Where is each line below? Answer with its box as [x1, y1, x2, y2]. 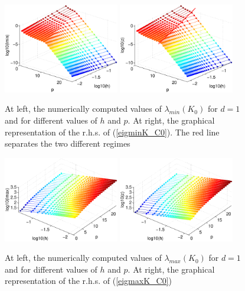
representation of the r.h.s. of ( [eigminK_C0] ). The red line [5, 125, 220, 138]
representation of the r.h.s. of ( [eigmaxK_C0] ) [5, 274, 172, 287]
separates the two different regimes [5, 137, 130, 150]
